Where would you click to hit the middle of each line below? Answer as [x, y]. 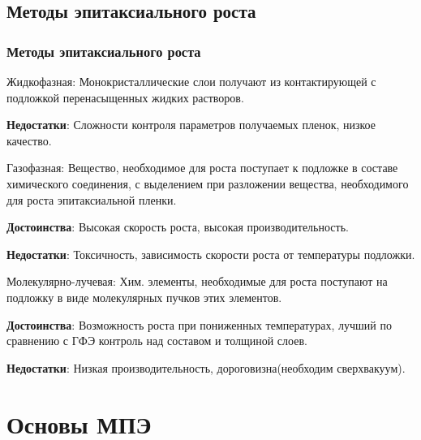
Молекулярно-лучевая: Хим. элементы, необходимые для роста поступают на [197, 281]
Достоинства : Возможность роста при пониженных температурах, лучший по [199, 324]
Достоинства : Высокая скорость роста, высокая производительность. [178, 227]
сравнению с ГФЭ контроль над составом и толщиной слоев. [157, 341]
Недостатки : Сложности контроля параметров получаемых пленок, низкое [191, 125]
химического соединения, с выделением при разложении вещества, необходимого [208, 183]
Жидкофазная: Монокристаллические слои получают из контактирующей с [191, 81]
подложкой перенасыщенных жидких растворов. [125, 97]
